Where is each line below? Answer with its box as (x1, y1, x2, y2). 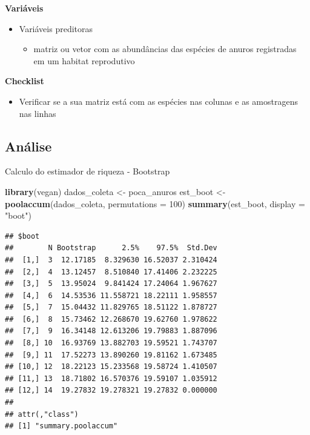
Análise (5, 136, 52, 155)
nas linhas (19, 107, 56, 119)
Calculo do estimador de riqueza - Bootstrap (5, 165, 170, 178)
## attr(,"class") (5, 410, 79, 419)
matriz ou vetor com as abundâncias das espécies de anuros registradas (33, 42, 297, 55)
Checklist (5, 75, 44, 87)
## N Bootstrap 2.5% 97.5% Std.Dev (5, 244, 217, 253)
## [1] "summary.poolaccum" (5, 422, 118, 431)
